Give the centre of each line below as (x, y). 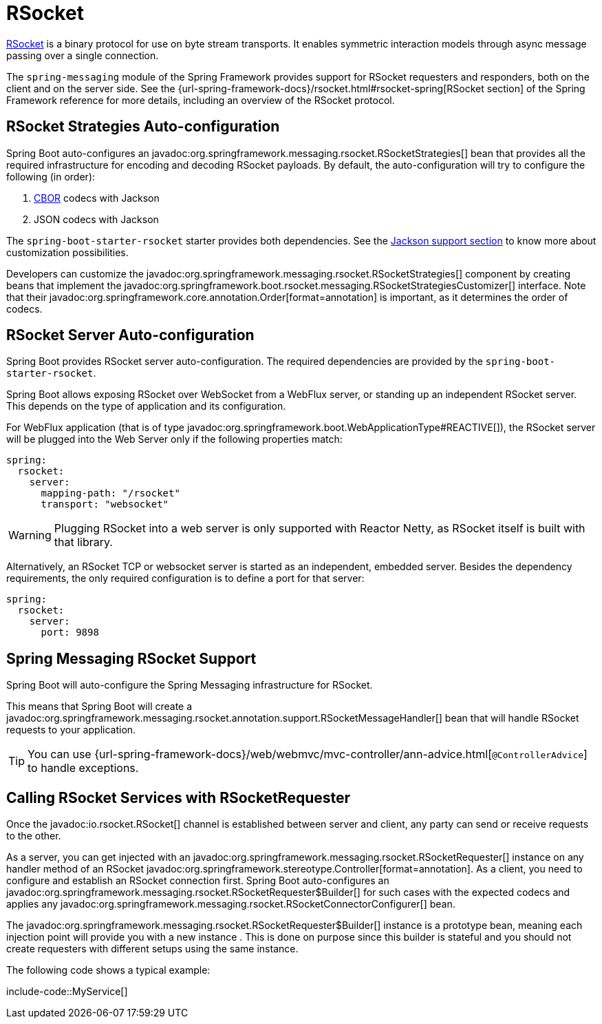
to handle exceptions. (83, 768)
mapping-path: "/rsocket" (110, 493)
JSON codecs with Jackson (96, 219)
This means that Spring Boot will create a (99, 707)
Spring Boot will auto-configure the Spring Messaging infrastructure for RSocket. (190, 685)
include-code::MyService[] (67, 992)
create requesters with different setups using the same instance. (152, 949)
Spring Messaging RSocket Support (131, 658)
